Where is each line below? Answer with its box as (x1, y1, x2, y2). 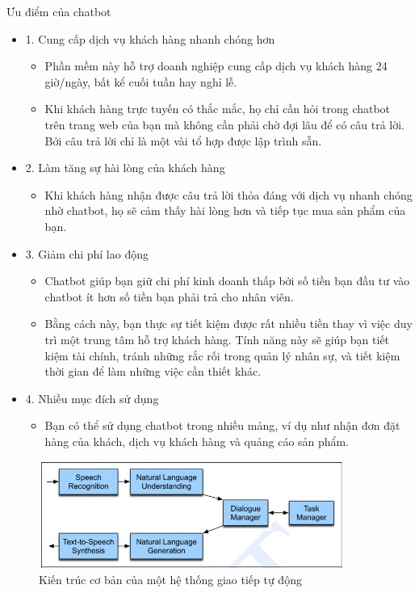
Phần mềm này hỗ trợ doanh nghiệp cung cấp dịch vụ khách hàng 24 (44, 57, 388, 74)
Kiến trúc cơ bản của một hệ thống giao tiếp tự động (39, 570, 302, 587)
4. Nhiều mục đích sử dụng (25, 389, 159, 406)
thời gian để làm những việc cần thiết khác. (44, 363, 262, 380)
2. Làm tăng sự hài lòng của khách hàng (25, 159, 225, 176)
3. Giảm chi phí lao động (25, 245, 149, 262)
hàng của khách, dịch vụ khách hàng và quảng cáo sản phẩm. (44, 432, 350, 449)
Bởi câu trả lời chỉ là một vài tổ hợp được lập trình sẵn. (44, 132, 322, 149)
